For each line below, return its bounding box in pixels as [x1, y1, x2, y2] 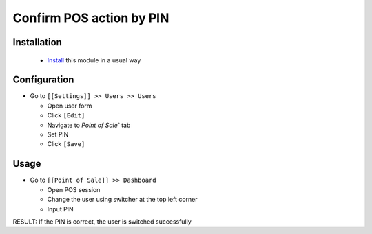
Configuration [12, 74, 74, 86]
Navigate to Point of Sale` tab [47, 121, 131, 129]
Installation [12, 36, 62, 48]
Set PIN [47, 130, 69, 139]
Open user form [47, 102, 92, 110]
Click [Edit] [47, 111, 85, 119]
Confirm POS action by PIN [12, 10, 169, 25]
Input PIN [47, 204, 74, 213]
